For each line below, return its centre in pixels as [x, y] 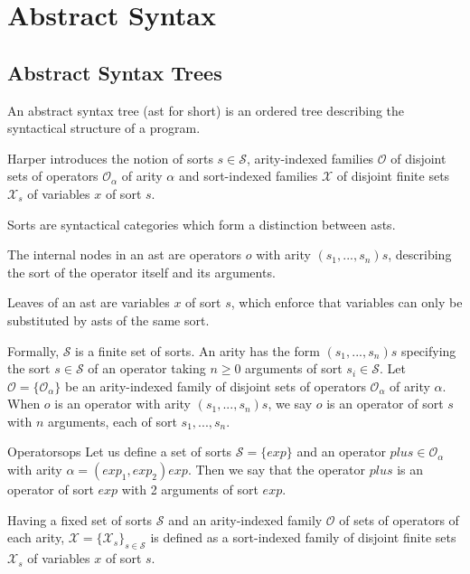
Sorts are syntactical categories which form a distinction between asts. [202, 224]
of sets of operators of [399, 519]
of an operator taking [147, 368]
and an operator [341, 452]
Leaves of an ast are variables [89, 302]
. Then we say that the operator [277, 470]
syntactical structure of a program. [104, 128]
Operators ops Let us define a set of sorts [120, 452]
